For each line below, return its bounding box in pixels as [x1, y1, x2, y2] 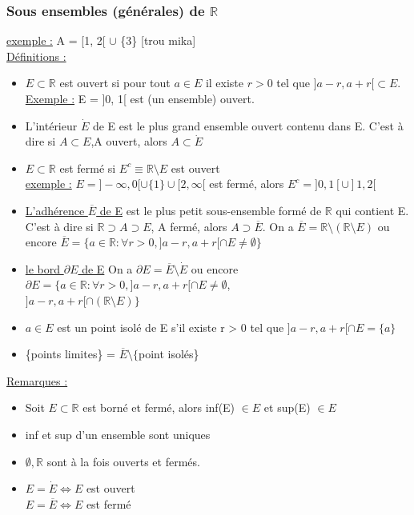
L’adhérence [25, 202, 85, 218]
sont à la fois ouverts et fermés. [46, 453, 200, 469]
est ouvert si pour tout [59, 74, 171, 91]
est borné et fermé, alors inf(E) [82, 399, 235, 416]
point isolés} [138, 345, 199, 362]
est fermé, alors [209, 175, 284, 192]
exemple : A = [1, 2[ [6, 32, 106, 49]
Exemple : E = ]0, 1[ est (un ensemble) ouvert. [25, 90, 255, 106]
